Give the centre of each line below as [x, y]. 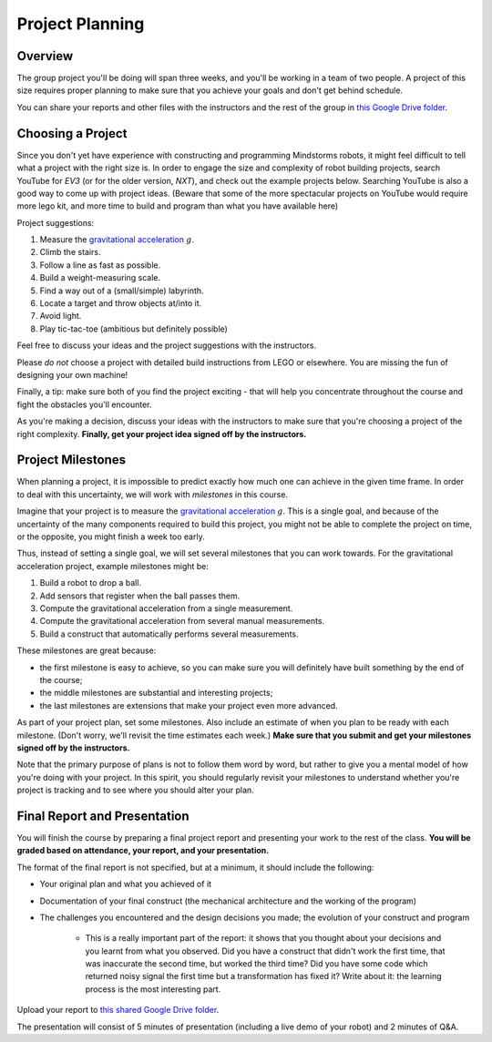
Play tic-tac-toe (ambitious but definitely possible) [133, 329]
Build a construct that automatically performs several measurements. [169, 634]
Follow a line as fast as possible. [100, 265]
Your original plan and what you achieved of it [126, 884]
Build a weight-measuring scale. [100, 278]
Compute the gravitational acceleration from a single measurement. [166, 608]
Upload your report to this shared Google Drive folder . [118, 1010]
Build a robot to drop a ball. [90, 583]
